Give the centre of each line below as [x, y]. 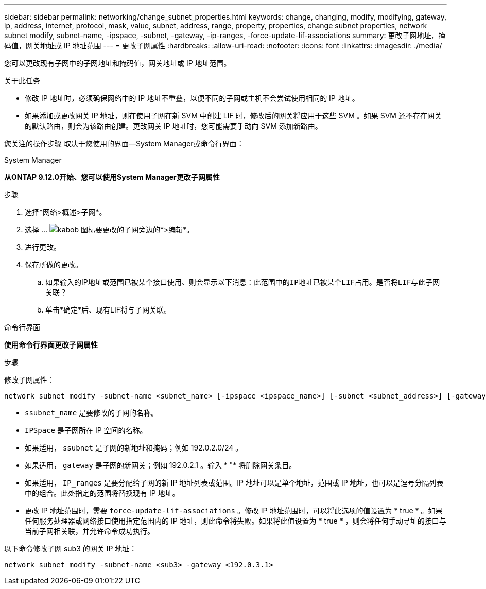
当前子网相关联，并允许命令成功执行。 [90, 531]
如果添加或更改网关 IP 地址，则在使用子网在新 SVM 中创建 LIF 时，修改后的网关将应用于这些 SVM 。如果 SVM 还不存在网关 [233, 116]
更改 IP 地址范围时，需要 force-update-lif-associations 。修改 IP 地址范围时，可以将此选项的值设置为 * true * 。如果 [234, 510]
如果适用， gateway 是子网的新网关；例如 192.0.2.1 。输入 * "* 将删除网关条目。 [161, 465]
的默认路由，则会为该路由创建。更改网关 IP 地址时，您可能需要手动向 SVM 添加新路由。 [173, 126]
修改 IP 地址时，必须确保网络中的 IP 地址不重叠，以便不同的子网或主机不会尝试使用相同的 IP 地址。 [192, 98]
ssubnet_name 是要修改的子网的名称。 [92, 413]
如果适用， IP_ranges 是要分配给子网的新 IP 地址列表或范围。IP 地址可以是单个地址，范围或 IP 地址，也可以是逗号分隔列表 [234, 483]
